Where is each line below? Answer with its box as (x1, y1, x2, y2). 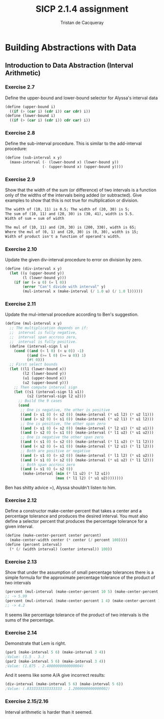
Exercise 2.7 (5, 84, 35, 91)
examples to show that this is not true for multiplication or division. (5, 197, 139, 204)
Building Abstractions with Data (5, 42, 137, 53)
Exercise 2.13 (5, 558, 37, 565)
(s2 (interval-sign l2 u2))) (26, 394, 86, 399)
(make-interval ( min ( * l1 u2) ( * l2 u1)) (22, 471, 110, 476)
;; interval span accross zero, (9, 335, 78, 340)
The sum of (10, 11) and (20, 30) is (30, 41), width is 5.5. (5, 211, 134, 216)
